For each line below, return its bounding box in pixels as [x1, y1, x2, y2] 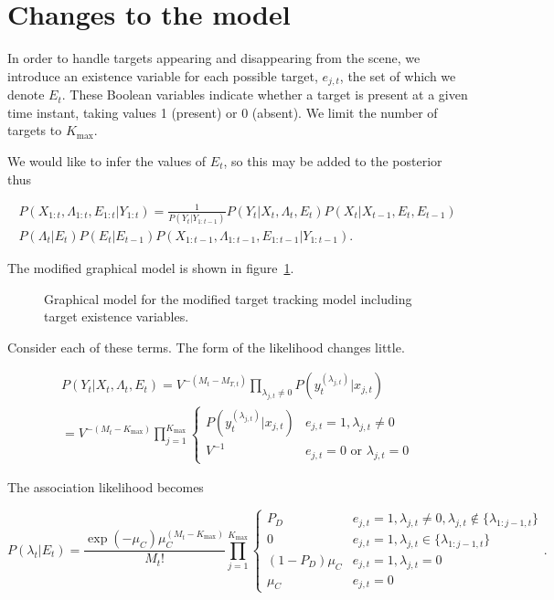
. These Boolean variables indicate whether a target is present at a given [61, 85, 468, 104]
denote [7, 85, 45, 104]
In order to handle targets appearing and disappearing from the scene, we [7, 48, 421, 68]
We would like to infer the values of [7, 151, 207, 170]
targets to [7, 121, 62, 140]
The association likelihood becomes [7, 478, 204, 497]
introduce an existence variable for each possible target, [7, 66, 318, 85]
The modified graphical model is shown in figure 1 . [7, 258, 294, 278]
